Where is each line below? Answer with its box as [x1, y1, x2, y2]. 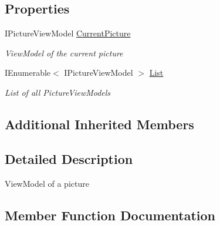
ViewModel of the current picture [5, 46, 123, 59]
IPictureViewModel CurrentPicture [5, 27, 131, 39]
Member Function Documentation [5, 206, 216, 224]
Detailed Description [5, 149, 133, 167]
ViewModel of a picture [5, 177, 89, 189]
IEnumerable [5, 66, 51, 79]
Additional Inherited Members [5, 115, 194, 133]
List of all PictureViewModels [5, 86, 111, 98]
